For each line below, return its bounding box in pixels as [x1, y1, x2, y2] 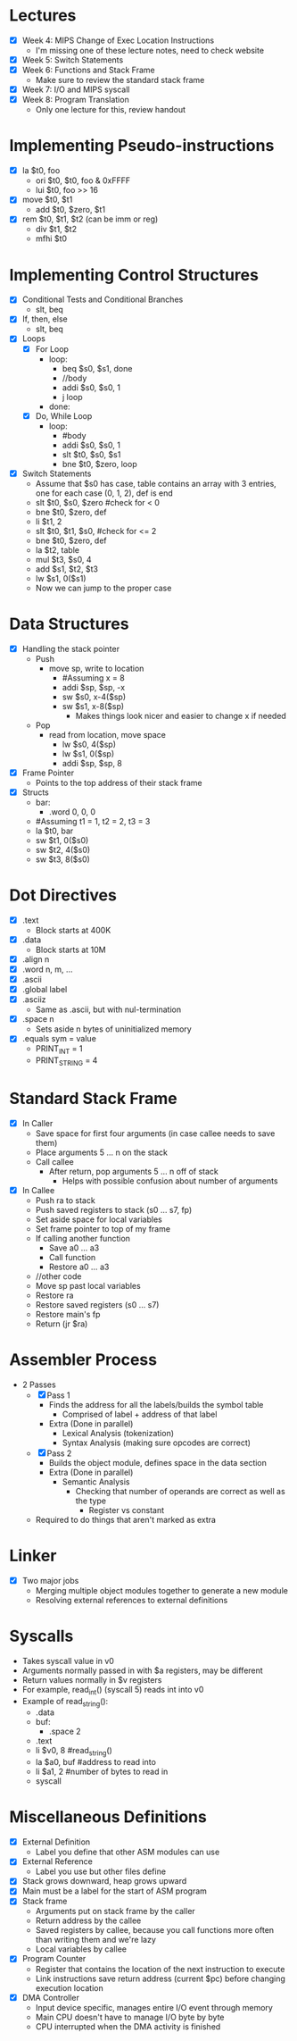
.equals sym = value [21, 1033, 96, 1044]
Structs [21, 787, 49, 798]
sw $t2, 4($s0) [35, 844, 91, 855]
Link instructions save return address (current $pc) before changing [35, 1973, 285, 1984]
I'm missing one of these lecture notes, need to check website [35, 46, 265, 55]
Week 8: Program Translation [21, 95, 129, 105]
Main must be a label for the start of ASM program [21, 1886, 208, 1896]
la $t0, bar [35, 825, 74, 836]
